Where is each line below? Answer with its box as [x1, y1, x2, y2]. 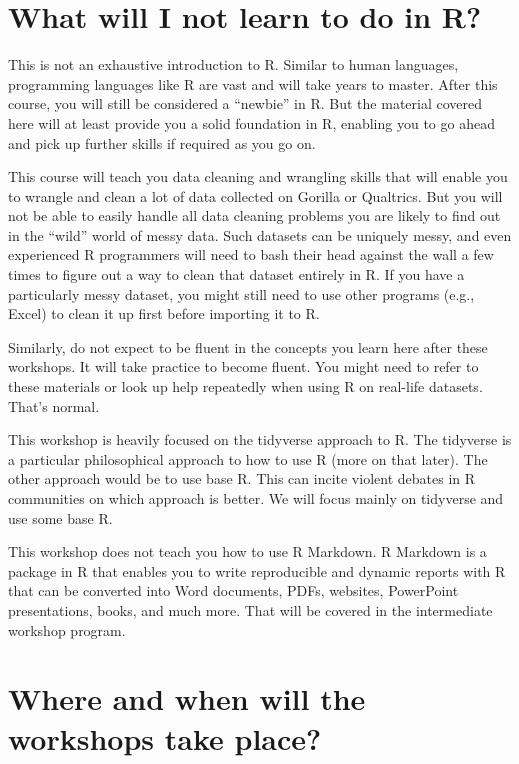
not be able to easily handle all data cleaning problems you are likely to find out [8, 205, 501, 226]
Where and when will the [8, 678, 366, 719]
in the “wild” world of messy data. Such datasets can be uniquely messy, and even [8, 224, 512, 245]
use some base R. [8, 507, 113, 528]
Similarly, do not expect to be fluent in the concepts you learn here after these [8, 336, 488, 357]
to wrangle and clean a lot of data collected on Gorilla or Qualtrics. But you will [8, 185, 503, 206]
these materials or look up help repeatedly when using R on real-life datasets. [8, 376, 483, 397]
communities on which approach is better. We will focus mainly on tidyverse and [8, 488, 504, 508]
